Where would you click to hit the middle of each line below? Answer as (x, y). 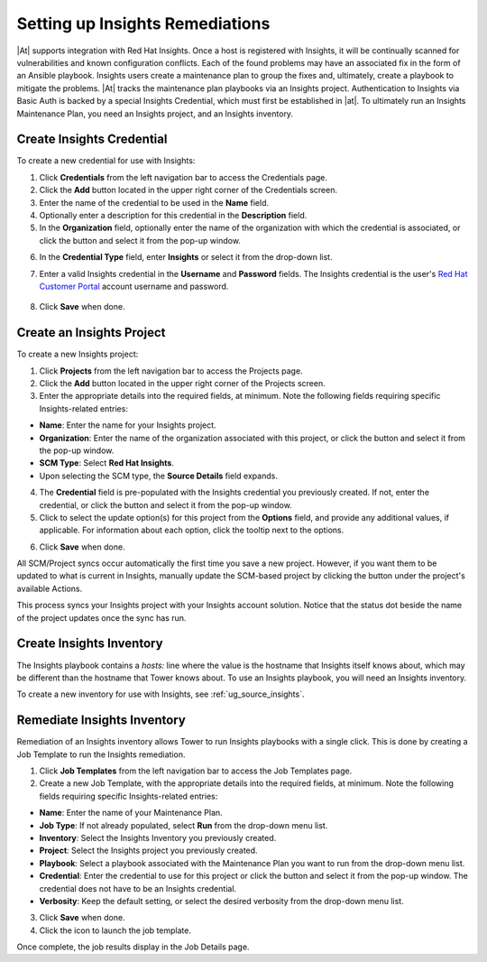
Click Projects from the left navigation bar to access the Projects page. (171, 371)
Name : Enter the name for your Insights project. (128, 425)
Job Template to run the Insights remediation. (101, 754)
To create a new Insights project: (78, 354)
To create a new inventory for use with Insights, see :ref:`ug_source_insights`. (161, 694)
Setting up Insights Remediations (143, 23)
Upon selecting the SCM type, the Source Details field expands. (159, 476)
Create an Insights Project (91, 333)
